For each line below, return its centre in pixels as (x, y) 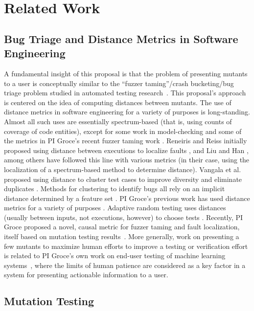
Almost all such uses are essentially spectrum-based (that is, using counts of (118, 121)
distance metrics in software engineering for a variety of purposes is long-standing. (127, 112)
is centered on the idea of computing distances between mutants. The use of (118, 102)
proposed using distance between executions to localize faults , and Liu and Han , (126, 150)
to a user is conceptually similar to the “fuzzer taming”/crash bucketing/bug (119, 83)
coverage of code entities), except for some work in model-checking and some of (123, 131)
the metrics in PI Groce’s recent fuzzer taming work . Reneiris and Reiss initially (126, 141)
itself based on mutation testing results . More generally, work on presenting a (122, 236)
